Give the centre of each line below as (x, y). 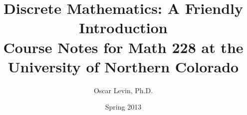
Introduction (123, 28)
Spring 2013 (123, 107)
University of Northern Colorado (123, 66)
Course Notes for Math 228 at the (123, 47)
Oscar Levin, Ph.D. (123, 90)
